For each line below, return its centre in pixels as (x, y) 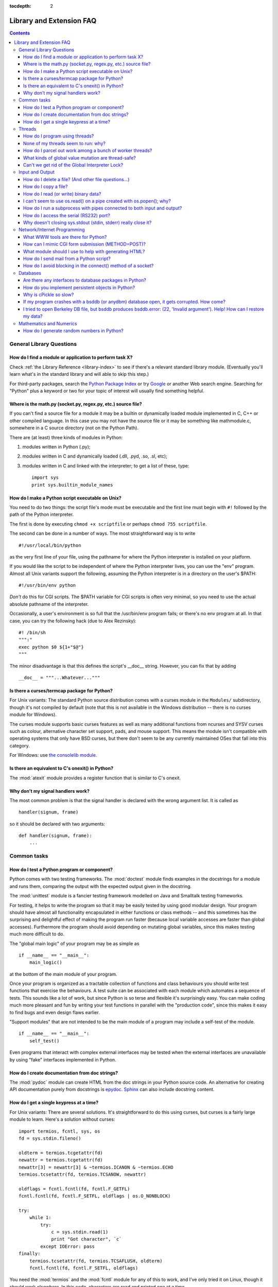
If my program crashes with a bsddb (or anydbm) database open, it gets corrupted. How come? (125, 302)
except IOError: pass (68, 1246)
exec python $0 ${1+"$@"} (51, 647)
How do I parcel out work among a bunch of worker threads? (88, 151)
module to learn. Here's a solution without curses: (62, 1119)
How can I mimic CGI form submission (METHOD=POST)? (85, 244)
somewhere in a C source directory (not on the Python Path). (74, 428)
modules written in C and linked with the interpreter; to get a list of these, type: (106, 465)
